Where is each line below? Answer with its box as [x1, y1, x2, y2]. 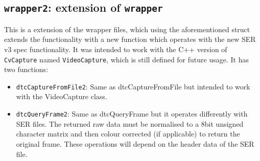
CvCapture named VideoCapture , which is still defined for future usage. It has [4, 54, 249, 64]
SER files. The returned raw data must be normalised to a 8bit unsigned [16, 118, 244, 129]
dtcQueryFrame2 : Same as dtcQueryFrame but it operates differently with [16, 108, 248, 119]
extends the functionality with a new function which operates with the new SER [4, 34, 256, 44]
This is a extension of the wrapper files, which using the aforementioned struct [4, 24, 250, 34]
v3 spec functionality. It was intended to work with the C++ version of [4, 43, 227, 54]
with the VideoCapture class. [16, 91, 107, 102]
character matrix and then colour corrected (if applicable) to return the [16, 128, 240, 139]
